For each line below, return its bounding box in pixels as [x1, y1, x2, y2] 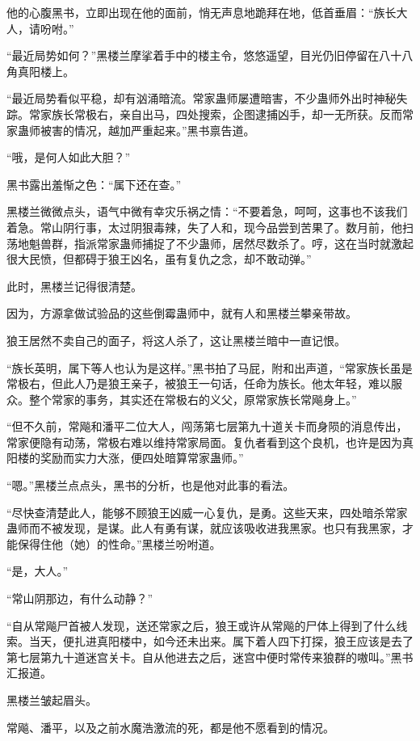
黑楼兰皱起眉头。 [6, 692, 97, 708]
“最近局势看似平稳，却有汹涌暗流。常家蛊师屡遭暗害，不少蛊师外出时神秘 [6, 90, 397, 107]
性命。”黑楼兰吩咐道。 [107, 535, 221, 552]
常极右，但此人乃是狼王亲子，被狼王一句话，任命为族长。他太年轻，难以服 [6, 375, 402, 392]
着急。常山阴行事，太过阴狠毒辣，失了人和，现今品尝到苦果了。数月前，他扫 [6, 218, 414, 235]
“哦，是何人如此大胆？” [6, 149, 131, 166]
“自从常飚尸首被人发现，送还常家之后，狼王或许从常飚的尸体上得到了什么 [6, 617, 397, 634]
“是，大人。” [6, 562, 69, 579]
